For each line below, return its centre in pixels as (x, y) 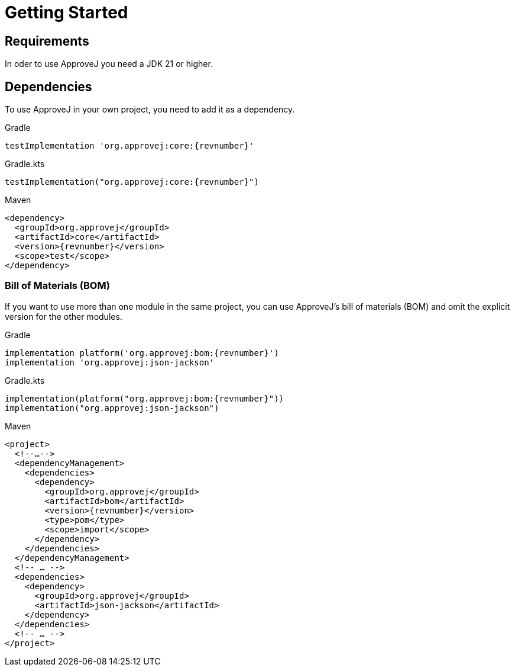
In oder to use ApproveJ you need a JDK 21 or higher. (109, 64)
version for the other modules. (64, 316)
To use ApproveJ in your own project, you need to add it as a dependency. (150, 110)
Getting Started (67, 12)
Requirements (47, 41)
